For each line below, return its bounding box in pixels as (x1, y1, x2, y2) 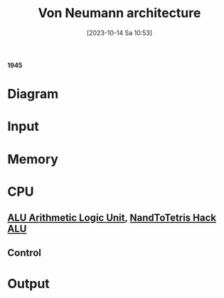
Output (7, 275, 50, 292)
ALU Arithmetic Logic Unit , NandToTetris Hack (7, 212, 217, 224)
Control (7, 247, 41, 259)
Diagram (7, 86, 59, 102)
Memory (7, 151, 59, 167)
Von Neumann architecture (38, 5, 201, 21)
